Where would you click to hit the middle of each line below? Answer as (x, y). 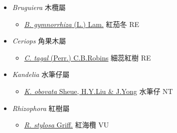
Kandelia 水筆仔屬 (41, 74)
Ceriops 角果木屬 (39, 41)
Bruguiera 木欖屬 (39, 7)
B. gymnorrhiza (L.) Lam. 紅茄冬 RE (82, 24)
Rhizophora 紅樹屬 (41, 108)
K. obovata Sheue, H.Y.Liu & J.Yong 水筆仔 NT (98, 91)
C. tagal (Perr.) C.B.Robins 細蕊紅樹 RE (88, 57)
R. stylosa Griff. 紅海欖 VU (67, 125)
